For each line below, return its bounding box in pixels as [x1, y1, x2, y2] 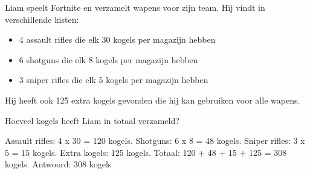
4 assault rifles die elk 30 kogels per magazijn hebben [19, 33, 216, 46]
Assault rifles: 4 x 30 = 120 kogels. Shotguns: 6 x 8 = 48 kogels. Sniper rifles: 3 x [5, 134, 305, 147]
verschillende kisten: [5, 13, 79, 25]
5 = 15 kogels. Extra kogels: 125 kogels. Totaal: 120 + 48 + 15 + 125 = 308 [5, 146, 287, 158]
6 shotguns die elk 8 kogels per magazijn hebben [19, 53, 198, 66]
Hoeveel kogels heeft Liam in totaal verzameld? [5, 114, 179, 126]
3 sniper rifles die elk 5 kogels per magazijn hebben [19, 73, 208, 86]
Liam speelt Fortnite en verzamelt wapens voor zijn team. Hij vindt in [5, 1, 265, 13]
